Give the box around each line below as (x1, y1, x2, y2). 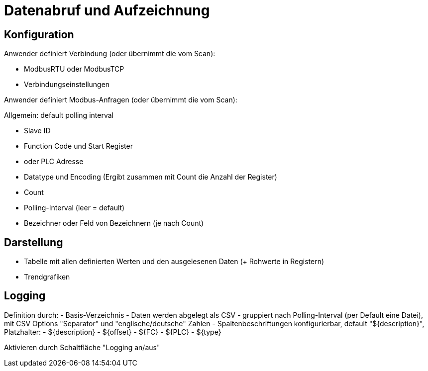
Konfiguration (4, 28, 74, 41)
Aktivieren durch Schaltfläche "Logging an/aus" (4, 343, 160, 352)
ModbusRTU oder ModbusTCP (24, 65, 124, 74)
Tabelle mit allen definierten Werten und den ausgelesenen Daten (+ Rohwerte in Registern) (24, 257, 324, 266)
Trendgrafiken (24, 273, 70, 281)
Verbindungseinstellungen (24, 80, 110, 89)
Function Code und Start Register (24, 142, 133, 151)
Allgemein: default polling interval (4, 111, 113, 120)
